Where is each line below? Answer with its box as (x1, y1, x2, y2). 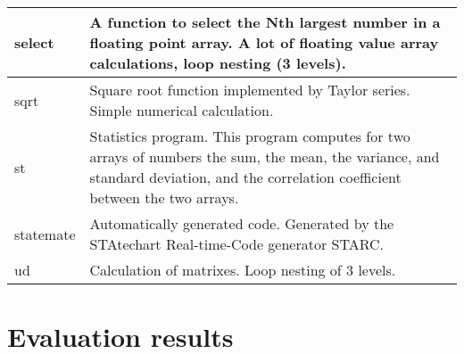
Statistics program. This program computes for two (89, 126, 410, 146)
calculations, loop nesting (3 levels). (89, 53, 346, 73)
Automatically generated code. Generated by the (89, 213, 394, 234)
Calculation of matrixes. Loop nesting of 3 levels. (89, 259, 396, 280)
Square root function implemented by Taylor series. (89, 79, 410, 100)
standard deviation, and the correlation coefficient (89, 167, 402, 187)
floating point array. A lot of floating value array (89, 32, 439, 53)
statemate (14, 223, 76, 244)
